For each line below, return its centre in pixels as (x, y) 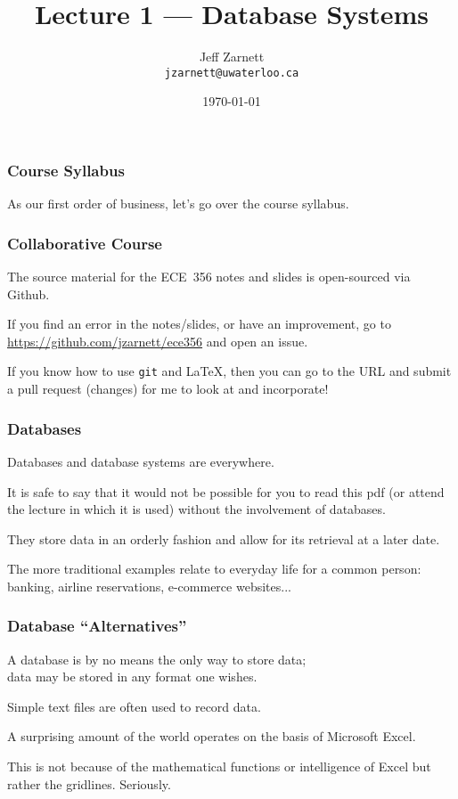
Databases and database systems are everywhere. (141, 461)
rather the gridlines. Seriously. (89, 783)
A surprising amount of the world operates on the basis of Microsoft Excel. (212, 736)
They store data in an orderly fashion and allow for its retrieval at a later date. (224, 538)
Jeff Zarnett (232, 57)
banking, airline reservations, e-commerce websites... (149, 586)
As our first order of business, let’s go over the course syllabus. (178, 204)
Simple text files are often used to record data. (134, 706)
